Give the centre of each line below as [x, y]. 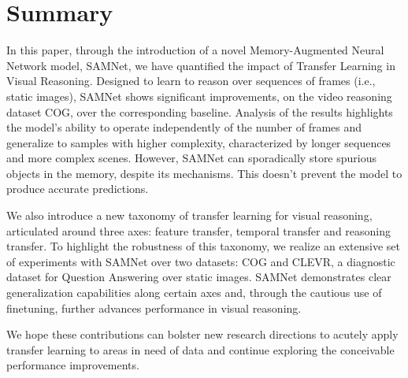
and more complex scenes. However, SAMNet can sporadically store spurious [192, 158]
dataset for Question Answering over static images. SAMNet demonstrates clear [199, 277]
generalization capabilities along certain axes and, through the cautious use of [194, 293]
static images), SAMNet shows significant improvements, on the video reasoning [199, 96]
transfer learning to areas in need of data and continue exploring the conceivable [200, 349]
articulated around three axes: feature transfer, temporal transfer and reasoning [199, 230]
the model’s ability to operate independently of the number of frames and [184, 127]
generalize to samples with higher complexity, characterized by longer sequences [199, 142]
